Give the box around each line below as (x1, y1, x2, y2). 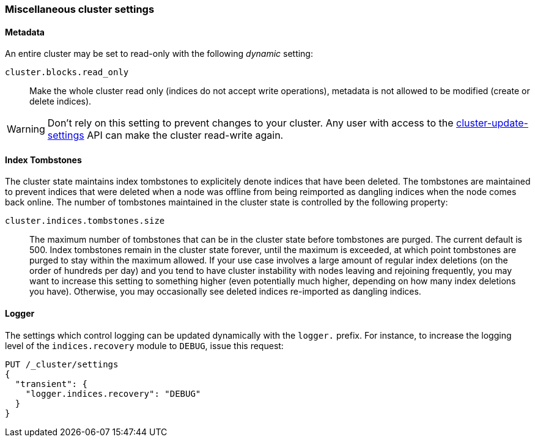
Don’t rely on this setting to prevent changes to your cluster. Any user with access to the (47, 117, 454, 130)
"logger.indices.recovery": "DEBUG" (25, 388, 201, 399)
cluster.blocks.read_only (5, 67, 129, 78)
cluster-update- (456, 117, 528, 130)
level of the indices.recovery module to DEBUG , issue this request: (5, 340, 284, 351)
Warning (7, 123, 45, 136)
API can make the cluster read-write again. (87, 129, 284, 142)
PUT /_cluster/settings (5, 359, 119, 369)
